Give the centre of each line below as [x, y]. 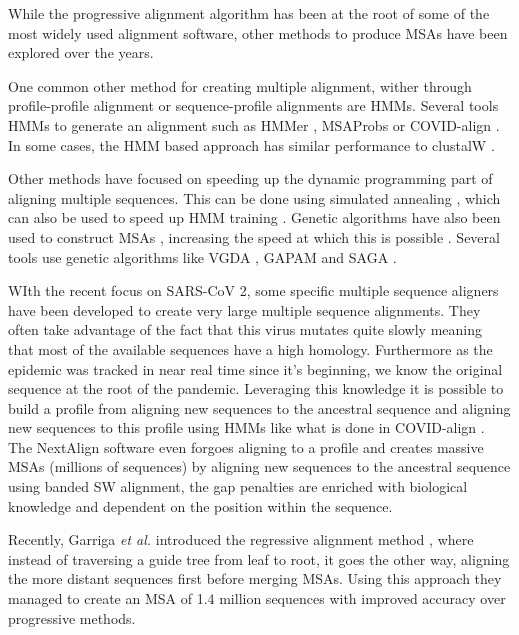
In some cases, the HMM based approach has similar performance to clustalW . [251, 144]
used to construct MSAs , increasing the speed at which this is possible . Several [254, 236]
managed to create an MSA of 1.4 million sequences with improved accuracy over [257, 598]
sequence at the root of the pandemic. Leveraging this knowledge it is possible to [256, 388]
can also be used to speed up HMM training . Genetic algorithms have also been [254, 217]
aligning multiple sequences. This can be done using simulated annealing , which [254, 197]
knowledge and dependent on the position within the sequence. [200, 505]
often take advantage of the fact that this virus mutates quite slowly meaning [245, 329]
